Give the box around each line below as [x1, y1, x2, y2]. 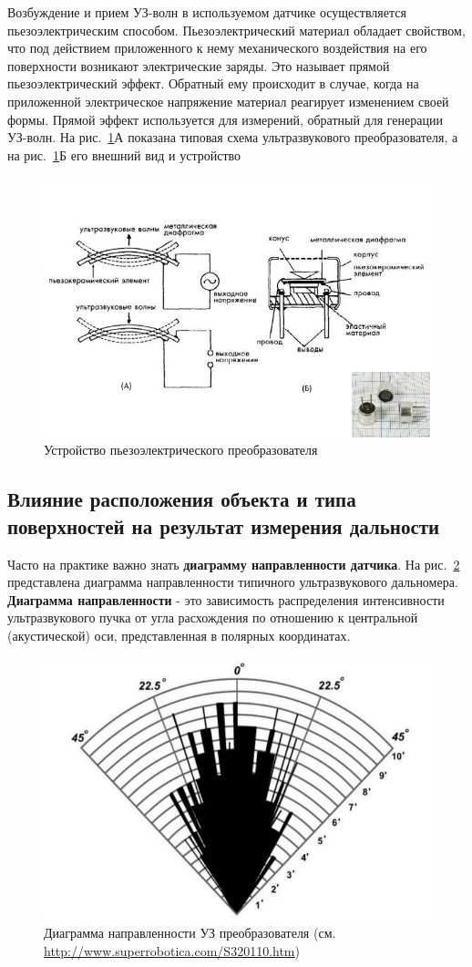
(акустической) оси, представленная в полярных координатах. [7, 625, 351, 644]
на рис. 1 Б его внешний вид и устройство [7, 145, 241, 164]
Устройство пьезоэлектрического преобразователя [44, 440, 318, 459]
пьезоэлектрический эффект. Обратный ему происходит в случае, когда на [7, 74, 419, 93]
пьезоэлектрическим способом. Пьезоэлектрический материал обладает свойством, [7, 20, 466, 39]
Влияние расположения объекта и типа [7, 485, 356, 513]
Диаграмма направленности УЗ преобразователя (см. [44, 923, 336, 942]
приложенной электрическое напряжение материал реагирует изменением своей [7, 91, 449, 110]
